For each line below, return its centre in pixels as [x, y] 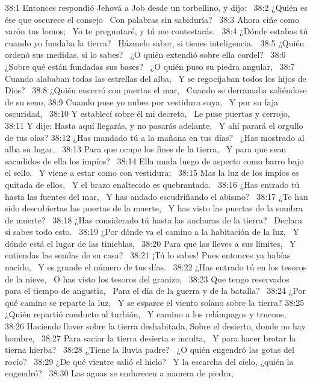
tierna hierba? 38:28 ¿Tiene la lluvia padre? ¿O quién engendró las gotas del [150, 350]
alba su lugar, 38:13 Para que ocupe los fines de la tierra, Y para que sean [146, 149]
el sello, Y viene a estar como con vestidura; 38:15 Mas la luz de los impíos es [152, 173]
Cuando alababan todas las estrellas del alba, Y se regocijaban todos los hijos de [156, 78]
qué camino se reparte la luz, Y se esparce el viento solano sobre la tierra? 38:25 [155, 302]
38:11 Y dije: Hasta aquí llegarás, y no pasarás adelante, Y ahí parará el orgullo [154, 125]
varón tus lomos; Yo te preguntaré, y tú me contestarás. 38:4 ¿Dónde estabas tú [156, 31]
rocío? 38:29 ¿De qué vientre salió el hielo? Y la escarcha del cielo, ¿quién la [149, 361]
